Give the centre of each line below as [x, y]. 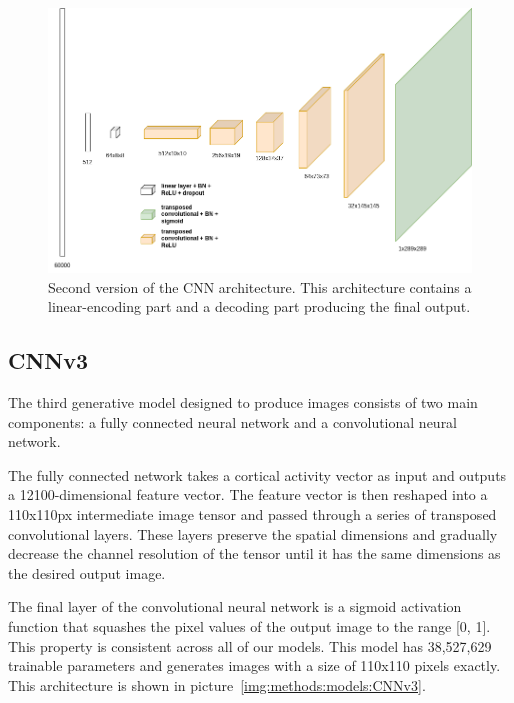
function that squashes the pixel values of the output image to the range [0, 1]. [249, 625]
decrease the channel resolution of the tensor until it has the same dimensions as [254, 553]
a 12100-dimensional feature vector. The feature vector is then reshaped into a [248, 494]
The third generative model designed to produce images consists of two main [243, 402]
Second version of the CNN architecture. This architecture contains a [260, 286]
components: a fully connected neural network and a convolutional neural [233, 421]
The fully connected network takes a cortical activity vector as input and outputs [257, 474]
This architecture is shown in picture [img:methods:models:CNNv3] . [217, 684]
